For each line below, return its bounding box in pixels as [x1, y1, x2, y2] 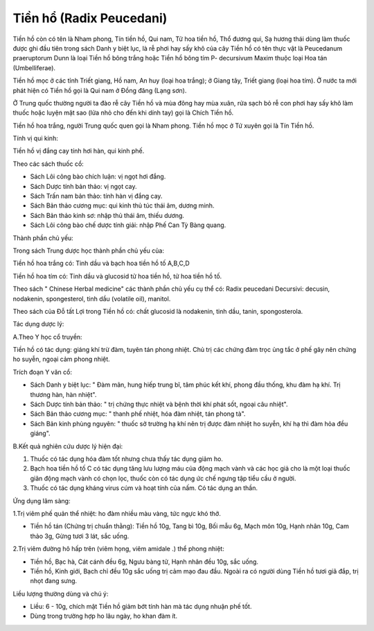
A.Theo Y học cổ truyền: [12, 333, 82, 341]
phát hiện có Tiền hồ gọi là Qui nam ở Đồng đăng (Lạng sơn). [12, 86, 187, 94]
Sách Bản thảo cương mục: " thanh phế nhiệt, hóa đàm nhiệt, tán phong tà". [30, 410, 246, 418]
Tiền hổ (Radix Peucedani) [12, 10, 168, 26]
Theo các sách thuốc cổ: [12, 160, 84, 168]
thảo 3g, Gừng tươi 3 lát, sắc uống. [30, 532, 130, 540]
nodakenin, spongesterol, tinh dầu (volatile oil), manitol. [12, 294, 171, 303]
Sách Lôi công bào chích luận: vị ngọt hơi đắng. [30, 172, 166, 180]
